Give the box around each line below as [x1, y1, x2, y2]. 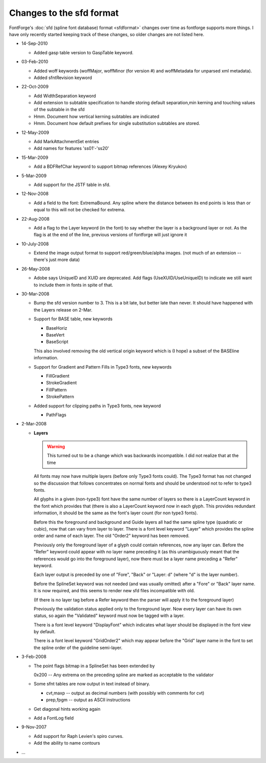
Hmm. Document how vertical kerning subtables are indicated [33, 114, 160, 119]
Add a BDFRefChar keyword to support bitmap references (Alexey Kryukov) [33, 163, 187, 170]
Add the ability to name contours [33, 740, 100, 746]
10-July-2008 [21, 241, 49, 247]
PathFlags [46, 412, 66, 418]
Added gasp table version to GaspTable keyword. [33, 49, 134, 55]
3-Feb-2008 [21, 654, 47, 660]
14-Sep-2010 [21, 40, 48, 46]
